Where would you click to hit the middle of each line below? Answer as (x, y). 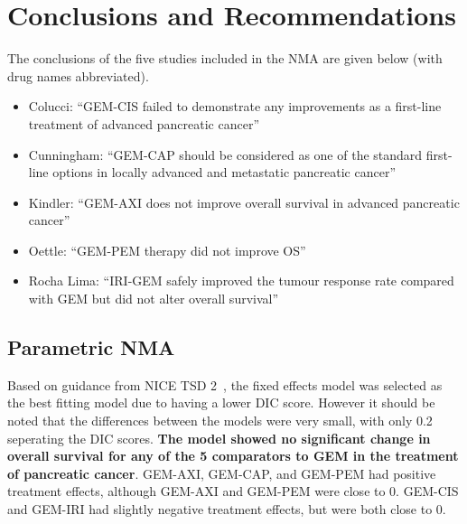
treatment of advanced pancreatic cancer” (144, 123)
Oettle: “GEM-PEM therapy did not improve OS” (167, 250)
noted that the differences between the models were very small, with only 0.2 (220, 421)
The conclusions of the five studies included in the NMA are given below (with (225, 58)
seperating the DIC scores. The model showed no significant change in (219, 438)
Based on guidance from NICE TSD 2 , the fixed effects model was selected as (225, 384)
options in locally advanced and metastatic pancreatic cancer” (224, 172)
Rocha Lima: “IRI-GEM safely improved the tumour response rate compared (241, 281)
